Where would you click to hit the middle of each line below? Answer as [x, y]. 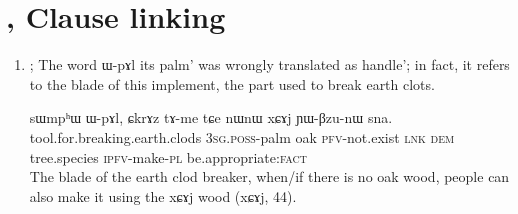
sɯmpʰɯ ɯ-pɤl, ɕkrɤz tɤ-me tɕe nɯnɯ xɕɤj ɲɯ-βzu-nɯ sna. [211, 117]
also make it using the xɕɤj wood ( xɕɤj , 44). [163, 195]
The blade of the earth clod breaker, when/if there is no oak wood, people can [269, 176]
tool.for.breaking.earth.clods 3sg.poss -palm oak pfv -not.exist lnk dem [242, 136]
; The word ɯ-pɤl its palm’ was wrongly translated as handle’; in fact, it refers [269, 64]
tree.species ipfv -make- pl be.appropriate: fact [168, 156]
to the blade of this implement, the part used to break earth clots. [232, 83]
